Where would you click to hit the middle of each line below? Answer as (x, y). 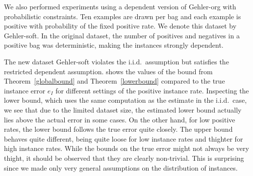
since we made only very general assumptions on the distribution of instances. (121, 167)
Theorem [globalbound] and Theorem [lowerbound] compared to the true (114, 81)
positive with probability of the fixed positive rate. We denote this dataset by (120, 26)
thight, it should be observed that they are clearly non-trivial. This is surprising (124, 158)
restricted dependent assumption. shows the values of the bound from (108, 71)
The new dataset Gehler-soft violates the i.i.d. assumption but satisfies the (116, 61)
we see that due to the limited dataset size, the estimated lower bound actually (123, 109)
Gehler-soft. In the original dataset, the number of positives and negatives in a (122, 35)
